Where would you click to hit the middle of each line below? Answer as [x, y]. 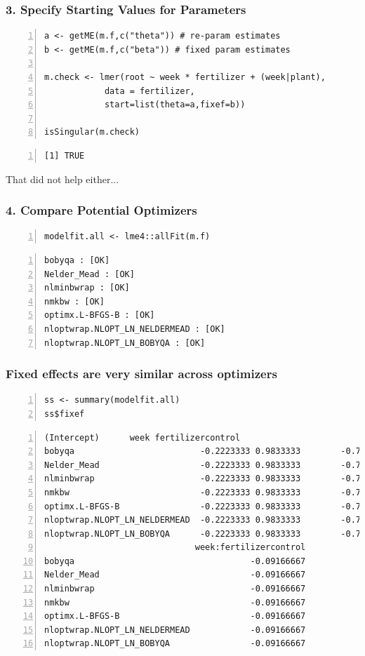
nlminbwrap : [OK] [87, 288]
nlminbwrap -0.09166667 [175, 589]
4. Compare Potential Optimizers [101, 210]
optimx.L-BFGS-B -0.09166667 [175, 616]
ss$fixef [65, 414]
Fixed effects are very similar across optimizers [141, 374]
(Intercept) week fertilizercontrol [142, 437]
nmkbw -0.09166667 [175, 602]
